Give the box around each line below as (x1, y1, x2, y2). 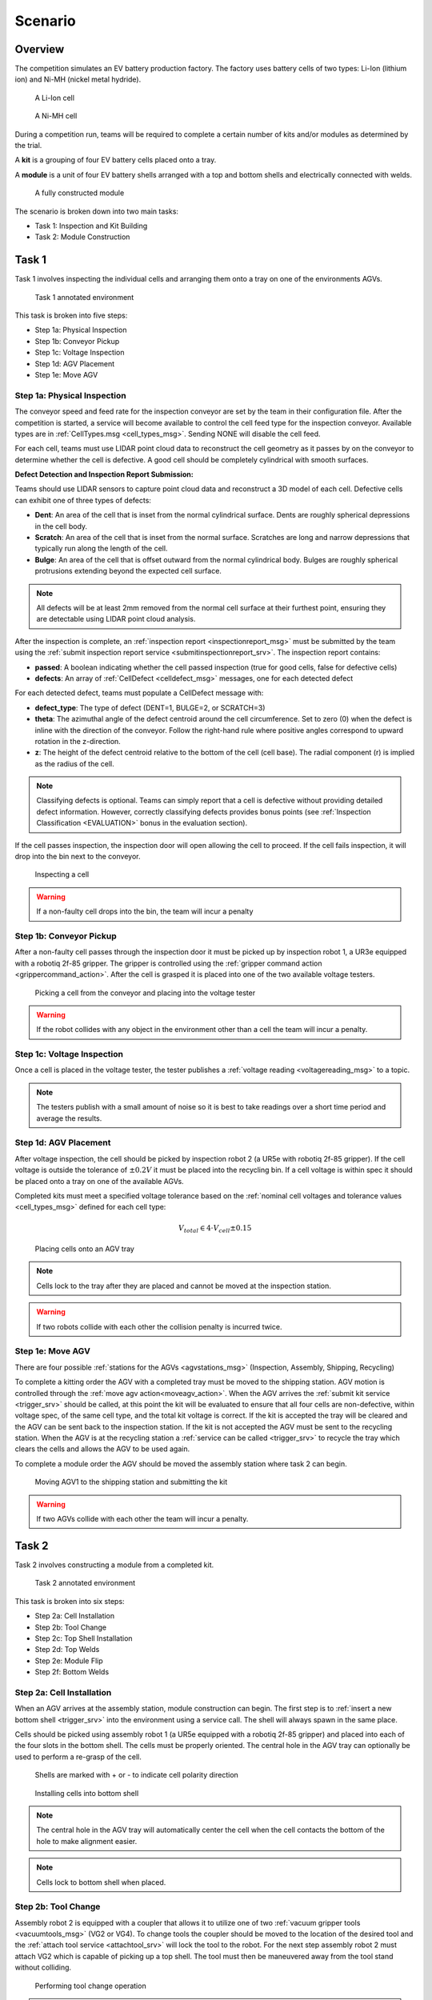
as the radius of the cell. (34, 758, 115, 768)
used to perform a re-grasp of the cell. (14, 1752, 142, 1762)
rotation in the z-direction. (34, 736, 122, 746)
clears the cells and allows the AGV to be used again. (14, 1444, 190, 1454)
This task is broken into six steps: (14, 1596, 125, 1606)
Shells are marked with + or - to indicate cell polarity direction (34, 1770, 239, 1780)
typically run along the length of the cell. (34, 544, 168, 554)
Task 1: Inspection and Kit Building (34, 221, 148, 230)
